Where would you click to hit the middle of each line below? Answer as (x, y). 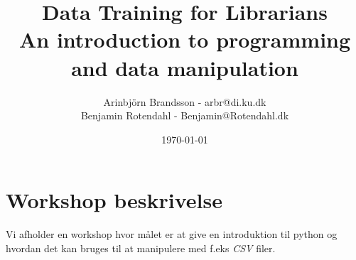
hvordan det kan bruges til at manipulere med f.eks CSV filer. (141, 248)
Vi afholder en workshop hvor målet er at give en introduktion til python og (172, 234)
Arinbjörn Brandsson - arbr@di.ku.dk (185, 101)
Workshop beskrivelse (114, 200)
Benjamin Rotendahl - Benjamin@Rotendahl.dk (185, 115)
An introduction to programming (185, 39)
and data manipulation (185, 67)
